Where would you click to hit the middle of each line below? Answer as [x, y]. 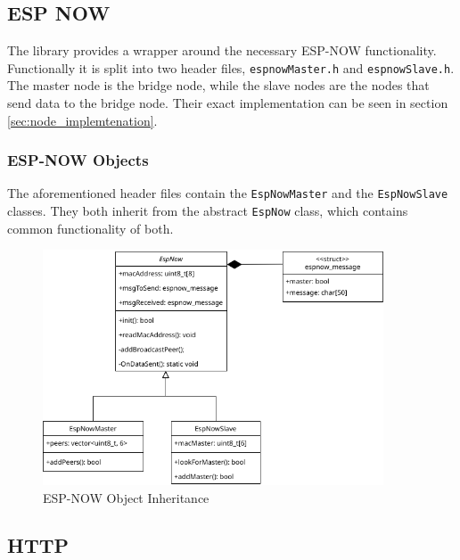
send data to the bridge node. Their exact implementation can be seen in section [228, 103]
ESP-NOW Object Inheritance [126, 497]
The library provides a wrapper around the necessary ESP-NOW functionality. [222, 50]
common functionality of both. [90, 228]
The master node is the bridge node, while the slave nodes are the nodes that [218, 85]
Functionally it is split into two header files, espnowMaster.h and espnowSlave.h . [231, 67]
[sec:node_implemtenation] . [82, 120]
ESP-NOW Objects [78, 160]
